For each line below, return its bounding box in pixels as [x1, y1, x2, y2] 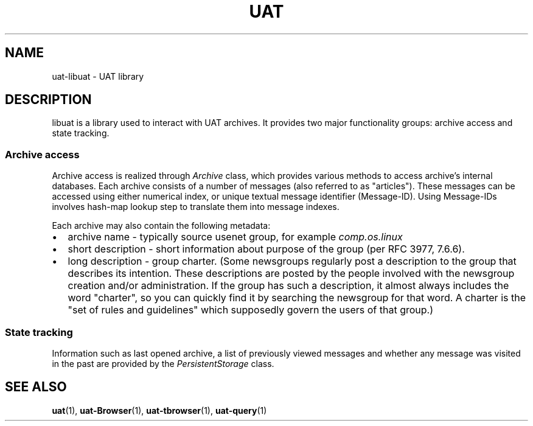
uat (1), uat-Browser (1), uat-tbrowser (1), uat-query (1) [52, 405, 267, 416]
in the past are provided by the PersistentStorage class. [52, 358, 274, 369]
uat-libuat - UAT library [52, 71, 144, 82]
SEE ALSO [5, 379, 67, 395]
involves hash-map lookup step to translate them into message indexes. [52, 201, 340, 212]
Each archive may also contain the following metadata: [52, 220, 271, 231]
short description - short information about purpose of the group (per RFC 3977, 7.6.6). [68, 243, 465, 256]
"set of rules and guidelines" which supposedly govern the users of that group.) [68, 304, 434, 316]
